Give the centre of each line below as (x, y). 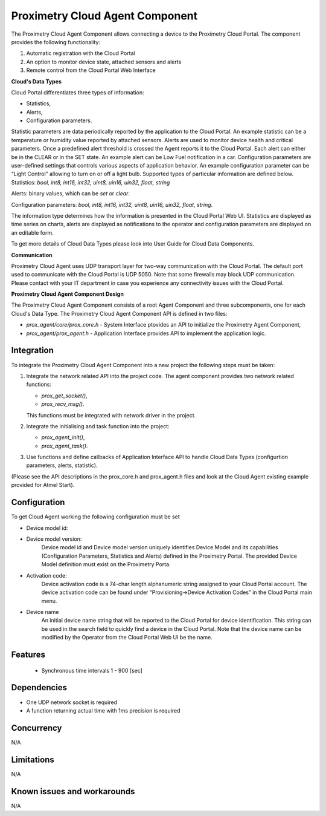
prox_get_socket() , (64, 396)
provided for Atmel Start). (43, 485)
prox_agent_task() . (65, 446)
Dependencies (39, 687)
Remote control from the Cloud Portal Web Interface (91, 70)
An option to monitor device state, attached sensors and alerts (104, 62)
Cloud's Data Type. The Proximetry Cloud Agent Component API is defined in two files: (119, 313)
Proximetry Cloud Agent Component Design (67, 294)
